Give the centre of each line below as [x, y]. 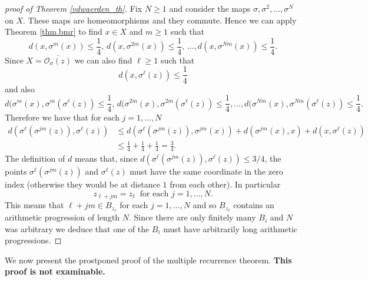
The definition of [35, 158]
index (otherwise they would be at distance [82, 184]
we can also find [103, 60]
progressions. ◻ [33, 240]
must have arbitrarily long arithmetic [231, 228]
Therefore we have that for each [62, 117]
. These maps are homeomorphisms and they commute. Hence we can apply [160, 20]
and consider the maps [210, 8]
